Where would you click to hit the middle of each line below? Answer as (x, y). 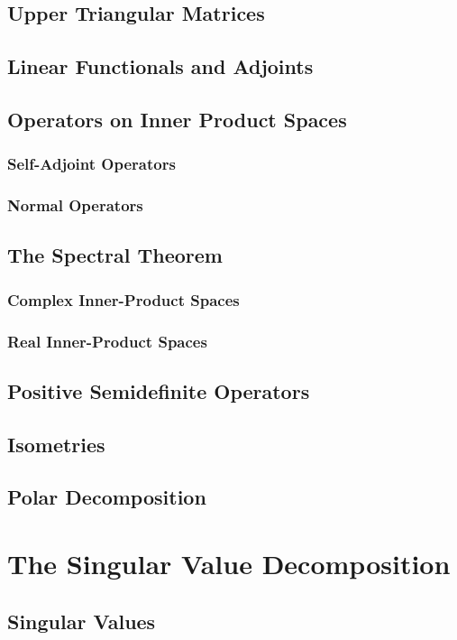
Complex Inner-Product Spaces (123, 299)
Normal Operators (75, 205)
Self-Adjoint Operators (91, 164)
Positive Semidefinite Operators (159, 390)
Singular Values (82, 621)
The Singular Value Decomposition (229, 564)
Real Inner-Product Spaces (107, 341)
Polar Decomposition (107, 497)
